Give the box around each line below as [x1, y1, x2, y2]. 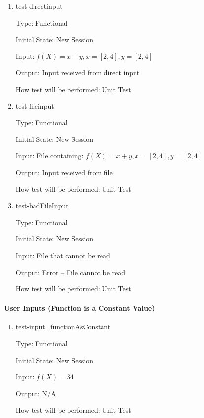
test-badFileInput [15, 200, 68, 211]
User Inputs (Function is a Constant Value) [4, 303, 155, 313]
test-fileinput [15, 100, 54, 111]
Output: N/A [15, 388, 56, 398]
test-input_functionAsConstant [15, 322, 111, 332]
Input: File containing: [15, 150, 84, 161]
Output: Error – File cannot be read [15, 267, 126, 277]
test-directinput [15, 1, 63, 11]
